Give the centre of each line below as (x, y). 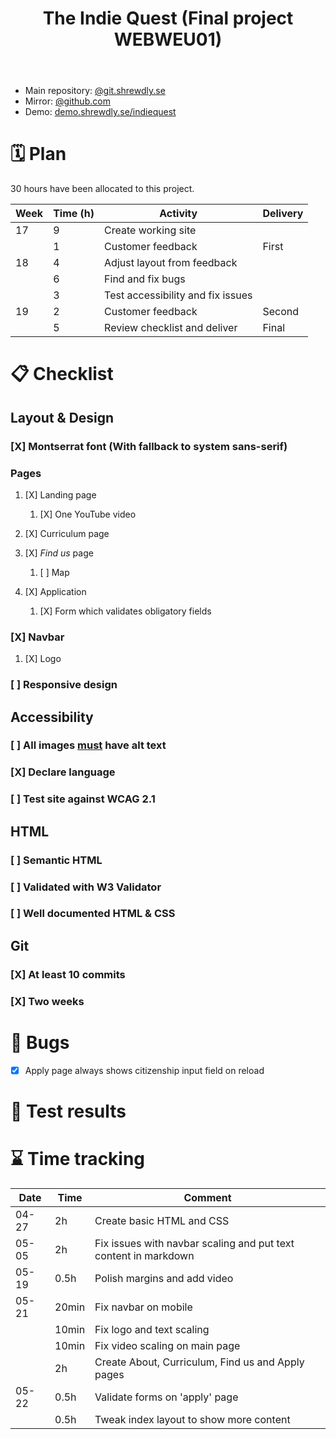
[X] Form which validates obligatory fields (125, 611)
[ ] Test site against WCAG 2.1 (83, 799)
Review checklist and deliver (171, 328)
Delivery (283, 214)
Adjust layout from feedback (171, 263)
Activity (178, 214)
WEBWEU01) (168, 39)
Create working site (150, 230)
